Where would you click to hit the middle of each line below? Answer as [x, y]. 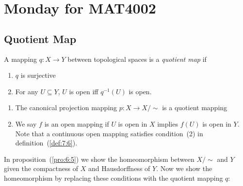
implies [168, 123]
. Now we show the [184, 168]
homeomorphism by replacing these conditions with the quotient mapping [113, 178]
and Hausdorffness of [119, 168]
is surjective [38, 75]
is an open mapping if [77, 123]
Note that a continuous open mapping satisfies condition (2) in [109, 133]
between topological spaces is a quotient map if [137, 59]
